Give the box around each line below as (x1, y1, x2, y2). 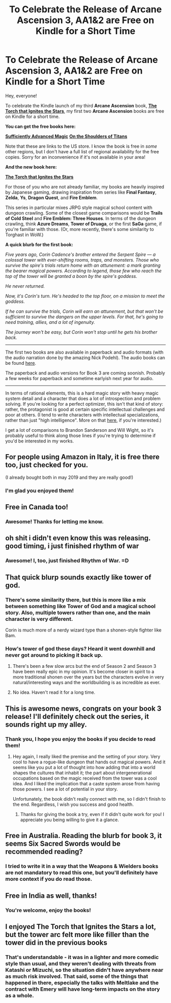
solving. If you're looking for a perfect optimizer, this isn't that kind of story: (5, 401, 163, 407)
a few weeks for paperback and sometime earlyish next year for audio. (5, 375, 154, 381)
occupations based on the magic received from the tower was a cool (12, 775, 157, 781)
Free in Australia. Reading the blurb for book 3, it (5, 831, 162, 840)
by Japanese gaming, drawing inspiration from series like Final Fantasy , (5, 189, 157, 195)
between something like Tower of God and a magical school (5, 602, 156, 610)
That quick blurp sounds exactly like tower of (5, 573, 152, 581)
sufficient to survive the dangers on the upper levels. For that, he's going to (5, 313, 164, 320)
